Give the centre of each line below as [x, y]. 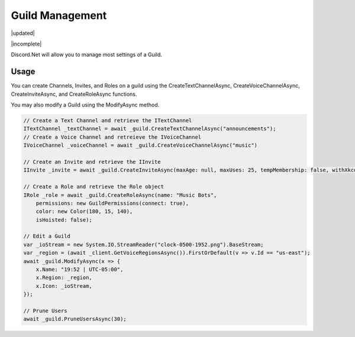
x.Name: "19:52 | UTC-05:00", [80, 270]
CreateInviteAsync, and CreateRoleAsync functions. [74, 94]
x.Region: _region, [64, 278]
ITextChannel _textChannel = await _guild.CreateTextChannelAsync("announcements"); [150, 129]
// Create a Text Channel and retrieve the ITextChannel [108, 120]
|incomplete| [26, 44]
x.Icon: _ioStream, [64, 286]
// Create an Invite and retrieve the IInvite [92, 162]
